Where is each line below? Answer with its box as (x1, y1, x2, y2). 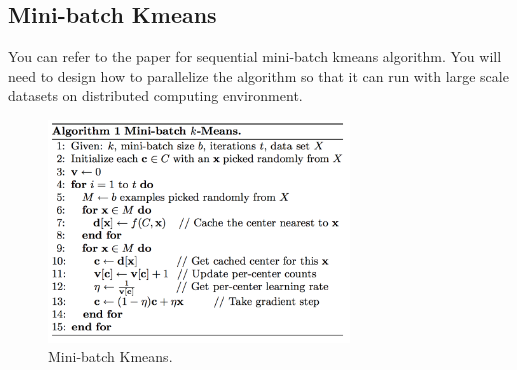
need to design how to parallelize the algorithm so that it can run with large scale (8, 65, 509, 86)
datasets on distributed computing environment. (8, 85, 303, 106)
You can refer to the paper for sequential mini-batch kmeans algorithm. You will (8, 46, 502, 67)
